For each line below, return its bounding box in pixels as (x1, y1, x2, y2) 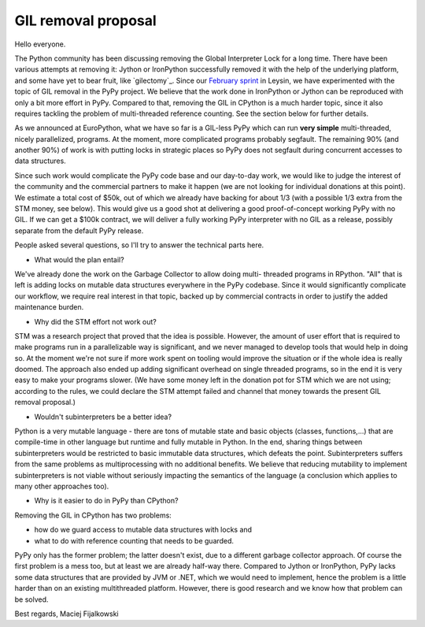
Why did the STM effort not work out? (34, 317, 157, 326)
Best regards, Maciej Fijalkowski (14, 609, 119, 618)
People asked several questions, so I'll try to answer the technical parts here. (14, 240, 264, 250)
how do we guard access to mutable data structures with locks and (34, 525, 252, 535)
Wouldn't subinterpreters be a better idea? (34, 412, 172, 421)
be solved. (14, 595, 49, 604)
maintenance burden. (14, 302, 84, 312)
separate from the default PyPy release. (14, 225, 144, 236)
